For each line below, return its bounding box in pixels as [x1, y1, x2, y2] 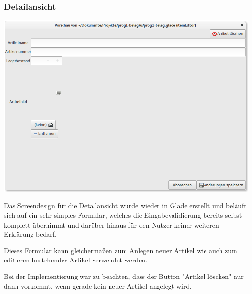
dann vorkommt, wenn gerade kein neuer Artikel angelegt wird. [4, 280, 192, 291]
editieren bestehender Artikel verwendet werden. [4, 255, 147, 265]
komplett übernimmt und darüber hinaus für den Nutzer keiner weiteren [4, 219, 219, 229]
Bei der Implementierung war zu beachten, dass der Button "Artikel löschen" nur [4, 271, 244, 281]
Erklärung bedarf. [4, 229, 57, 239]
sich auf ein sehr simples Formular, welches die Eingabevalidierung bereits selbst [4, 210, 242, 220]
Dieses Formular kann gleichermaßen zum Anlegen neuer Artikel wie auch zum [4, 245, 237, 255]
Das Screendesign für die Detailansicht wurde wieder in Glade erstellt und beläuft [4, 200, 247, 211]
